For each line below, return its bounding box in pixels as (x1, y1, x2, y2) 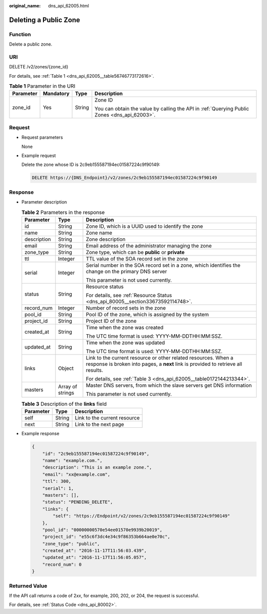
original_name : (9, 3, 41, 8)
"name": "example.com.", (42, 458, 103, 463)
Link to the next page (75, 421, 125, 428)
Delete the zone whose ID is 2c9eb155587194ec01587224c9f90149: (21, 161, 161, 168)
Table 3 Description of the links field (21, 401, 107, 408)
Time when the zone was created (86, 324, 164, 331)
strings (58, 389, 74, 396)
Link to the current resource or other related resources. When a (86, 354, 233, 361)
